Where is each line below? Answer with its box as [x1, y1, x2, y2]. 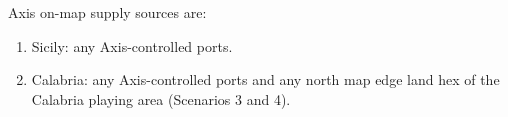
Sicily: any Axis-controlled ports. [31, 35, 233, 56]
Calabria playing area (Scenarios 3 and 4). [31, 88, 291, 109]
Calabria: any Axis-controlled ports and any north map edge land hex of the [31, 69, 500, 90]
